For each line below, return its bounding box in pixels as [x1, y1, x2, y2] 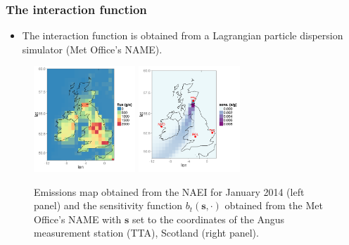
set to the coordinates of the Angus [132, 211, 285, 226]
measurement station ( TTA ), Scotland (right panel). [34, 225, 259, 240]
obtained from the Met [224, 198, 323, 213]
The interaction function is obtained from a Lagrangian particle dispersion [22, 28, 343, 43]
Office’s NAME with [34, 211, 122, 226]
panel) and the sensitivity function [34, 198, 182, 213]
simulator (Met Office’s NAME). [22, 41, 163, 56]
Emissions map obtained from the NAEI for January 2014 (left [34, 184, 305, 199]
